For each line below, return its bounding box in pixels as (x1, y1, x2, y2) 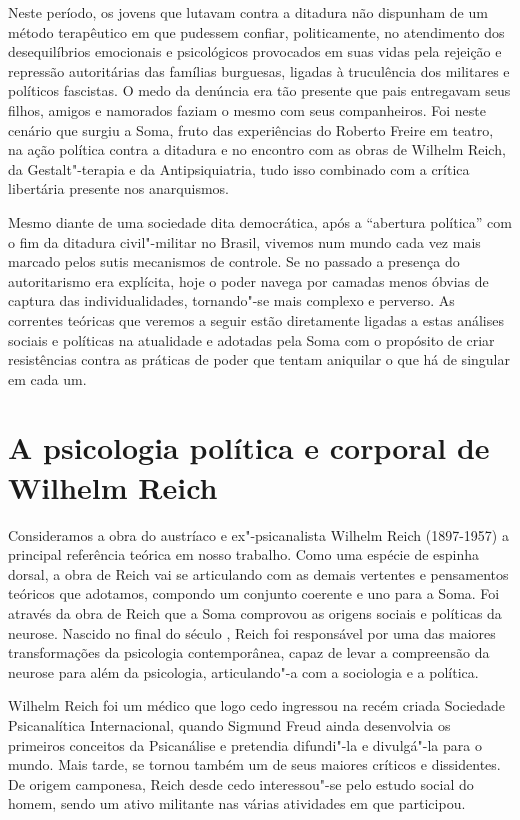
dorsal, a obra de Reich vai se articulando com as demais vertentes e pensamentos (8, 563, 509, 584)
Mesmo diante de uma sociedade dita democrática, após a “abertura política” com (8, 211, 512, 232)
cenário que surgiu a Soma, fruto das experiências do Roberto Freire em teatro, (8, 119, 494, 140)
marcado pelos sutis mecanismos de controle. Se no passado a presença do (8, 251, 460, 272)
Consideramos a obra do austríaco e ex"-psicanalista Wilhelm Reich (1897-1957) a (8, 524, 509, 545)
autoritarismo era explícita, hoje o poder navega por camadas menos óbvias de (8, 270, 489, 291)
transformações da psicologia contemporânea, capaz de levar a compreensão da (8, 642, 490, 663)
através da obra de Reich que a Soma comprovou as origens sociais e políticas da (8, 602, 502, 623)
